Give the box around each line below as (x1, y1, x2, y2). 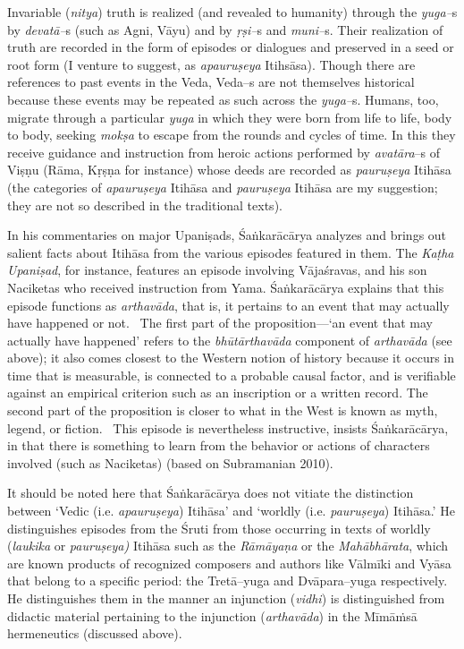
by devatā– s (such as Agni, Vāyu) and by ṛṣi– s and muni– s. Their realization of (7, 20, 443, 38)
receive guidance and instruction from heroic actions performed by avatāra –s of (7, 142, 441, 161)
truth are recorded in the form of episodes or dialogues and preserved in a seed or (7, 38, 454, 56)
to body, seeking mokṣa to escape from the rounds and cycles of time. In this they (7, 125, 456, 144)
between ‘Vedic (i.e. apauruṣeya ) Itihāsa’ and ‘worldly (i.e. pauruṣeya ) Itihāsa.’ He (7, 501, 455, 520)
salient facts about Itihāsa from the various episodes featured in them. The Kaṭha (7, 243, 454, 261)
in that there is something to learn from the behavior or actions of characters (7, 436, 430, 455)
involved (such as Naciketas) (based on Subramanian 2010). (7, 453, 333, 472)
